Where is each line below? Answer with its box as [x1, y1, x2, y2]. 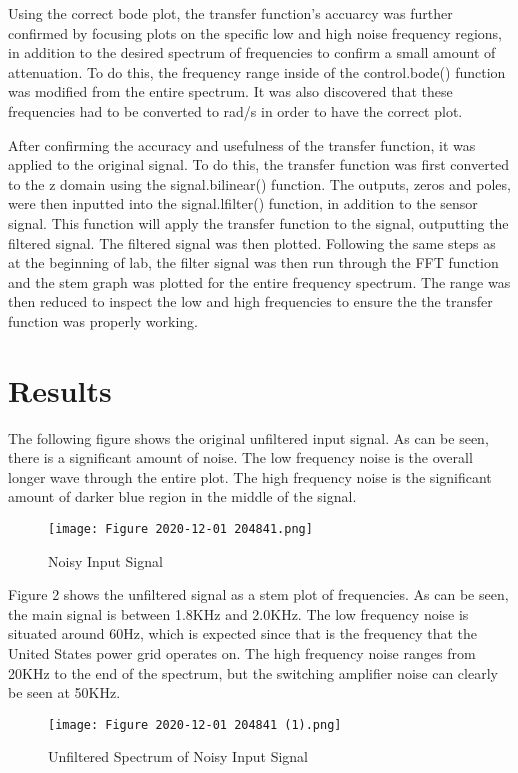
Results [8, 369, 112, 410]
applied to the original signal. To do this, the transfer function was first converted [8, 154, 510, 175]
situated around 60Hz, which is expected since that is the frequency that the [8, 623, 477, 644]
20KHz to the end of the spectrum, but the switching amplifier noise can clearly [8, 662, 498, 683]
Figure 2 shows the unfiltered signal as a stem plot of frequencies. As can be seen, [8, 584, 509, 605]
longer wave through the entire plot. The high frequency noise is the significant [8, 466, 492, 487]
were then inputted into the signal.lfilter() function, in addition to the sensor [8, 193, 478, 214]
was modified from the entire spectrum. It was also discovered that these [8, 81, 453, 102]
